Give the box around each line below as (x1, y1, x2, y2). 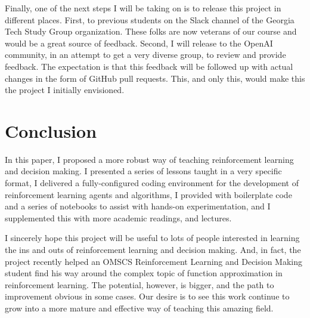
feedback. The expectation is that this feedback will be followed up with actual (5, 60, 293, 72)
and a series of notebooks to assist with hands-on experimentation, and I (5, 200, 271, 212)
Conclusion (5, 118, 97, 143)
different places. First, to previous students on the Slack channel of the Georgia (5, 13, 294, 26)
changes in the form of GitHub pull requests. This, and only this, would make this (5, 72, 305, 84)
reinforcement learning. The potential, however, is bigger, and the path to (5, 278, 274, 291)
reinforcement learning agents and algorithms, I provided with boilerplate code (5, 188, 292, 200)
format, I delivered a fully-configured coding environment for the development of (5, 177, 299, 189)
